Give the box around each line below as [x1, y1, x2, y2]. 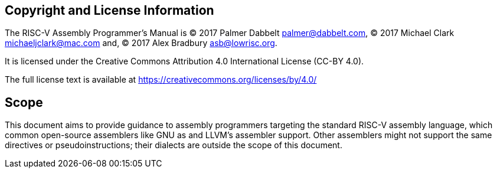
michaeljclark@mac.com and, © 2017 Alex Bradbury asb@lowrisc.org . [5, 38, 277, 48]
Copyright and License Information [5, 3, 214, 18]
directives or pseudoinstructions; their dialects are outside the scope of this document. [5, 140, 342, 151]
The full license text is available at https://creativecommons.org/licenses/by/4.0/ [5, 74, 317, 85]
